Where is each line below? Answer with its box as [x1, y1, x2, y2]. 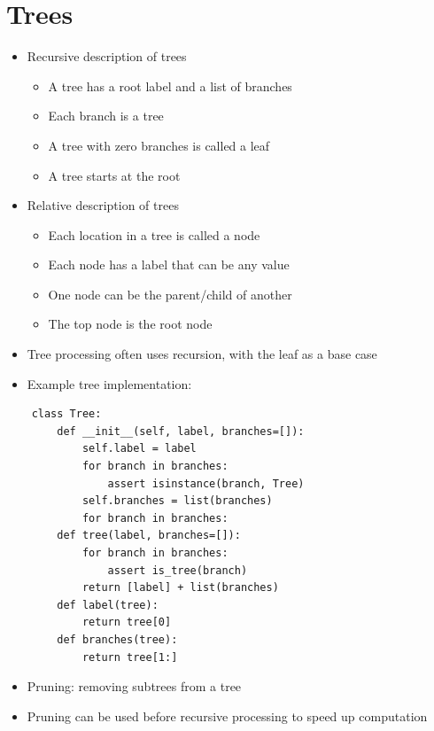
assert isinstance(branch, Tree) [107, 477, 305, 490]
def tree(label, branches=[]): [57, 529, 241, 542]
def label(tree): [57, 598, 159, 611]
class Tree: [31, 408, 102, 421]
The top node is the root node [48, 315, 213, 333]
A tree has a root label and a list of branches [48, 76, 292, 95]
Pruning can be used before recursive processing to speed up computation [27, 706, 428, 725]
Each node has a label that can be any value [48, 255, 290, 274]
